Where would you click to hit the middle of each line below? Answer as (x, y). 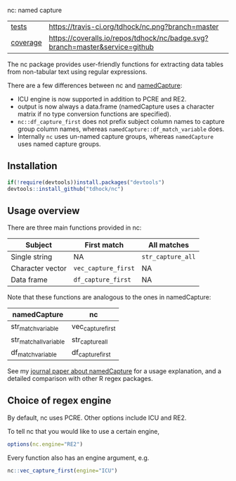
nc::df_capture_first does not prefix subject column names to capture (121, 121)
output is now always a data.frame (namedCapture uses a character (116, 106)
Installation (32, 166)
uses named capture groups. (59, 144)
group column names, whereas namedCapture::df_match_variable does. (121, 129)
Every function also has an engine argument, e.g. (78, 458)
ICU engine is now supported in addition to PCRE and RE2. (102, 99)
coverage (26, 43)
